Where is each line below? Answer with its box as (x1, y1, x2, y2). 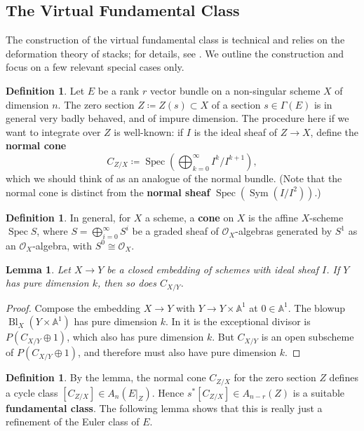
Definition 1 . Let (6, 83, 85, 97)
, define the (310, 124, 359, 139)
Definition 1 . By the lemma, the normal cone (6, 370, 206, 385)
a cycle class (6, 385, 58, 399)
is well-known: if (114, 124, 184, 139)
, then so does (97, 275, 157, 290)
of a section (211, 97, 261, 111)
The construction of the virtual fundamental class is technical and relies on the (6, 32, 345, 47)
